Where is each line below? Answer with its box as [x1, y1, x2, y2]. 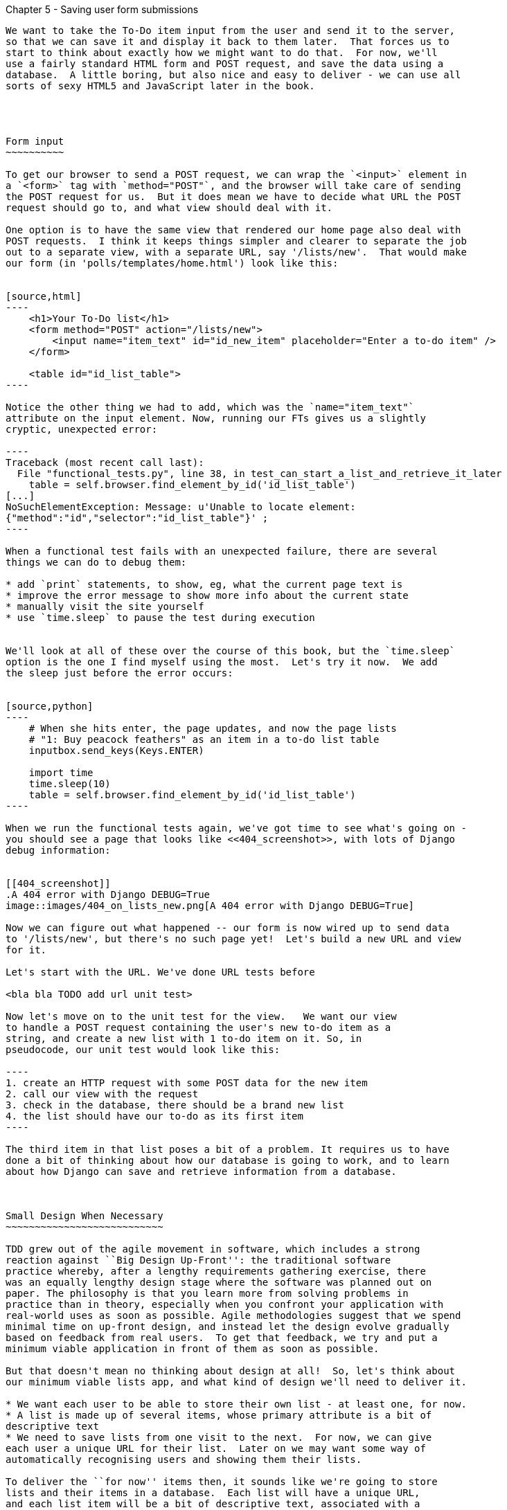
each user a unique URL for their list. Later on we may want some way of [6, 1443, 426, 1454]
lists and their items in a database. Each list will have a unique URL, [6, 1487, 420, 1498]
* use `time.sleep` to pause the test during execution [6, 612, 315, 623]
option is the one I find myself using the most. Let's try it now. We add [6, 656, 438, 667]
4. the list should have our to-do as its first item [6, 1111, 303, 1122]
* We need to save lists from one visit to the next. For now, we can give [6, 1432, 432, 1443]
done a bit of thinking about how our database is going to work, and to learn [6, 1155, 450, 1166]
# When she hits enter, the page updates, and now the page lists [28, 723, 397, 734]
